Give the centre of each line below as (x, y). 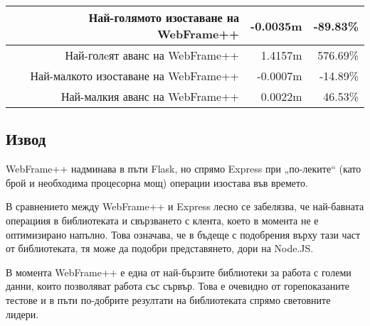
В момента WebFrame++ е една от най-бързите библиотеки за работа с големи (179, 272)
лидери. (22, 314)
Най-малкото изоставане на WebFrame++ (135, 76)
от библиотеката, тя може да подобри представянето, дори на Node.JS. (160, 248)
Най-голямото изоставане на (164, 17)
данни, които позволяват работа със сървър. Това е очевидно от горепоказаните (178, 286)
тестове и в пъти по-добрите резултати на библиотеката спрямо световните (168, 299)
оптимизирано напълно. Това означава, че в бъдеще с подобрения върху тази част (183, 234)
